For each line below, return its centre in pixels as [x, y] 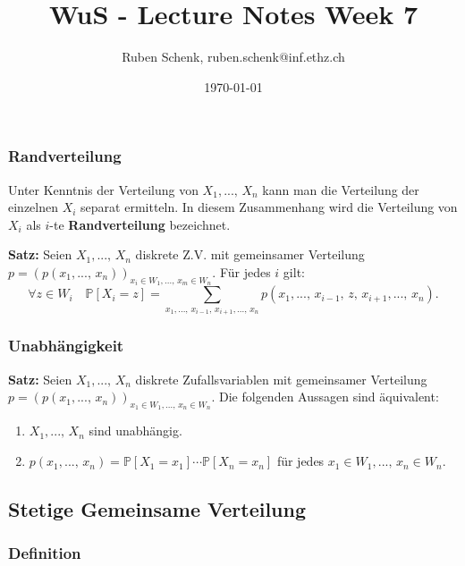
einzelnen [33, 207]
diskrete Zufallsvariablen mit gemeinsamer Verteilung [281, 379]
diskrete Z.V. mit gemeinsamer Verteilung [250, 254]
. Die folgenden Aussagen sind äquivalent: [325, 397]
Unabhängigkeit [66, 346]
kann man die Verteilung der [341, 189]
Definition [45, 553]
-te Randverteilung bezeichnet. [140, 224]
